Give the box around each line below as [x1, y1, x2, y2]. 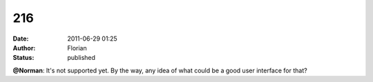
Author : [12, 43, 36, 52]
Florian [67, 43, 87, 52]
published [67, 54, 96, 62]
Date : [12, 34, 29, 43]
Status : [12, 54, 35, 62]
